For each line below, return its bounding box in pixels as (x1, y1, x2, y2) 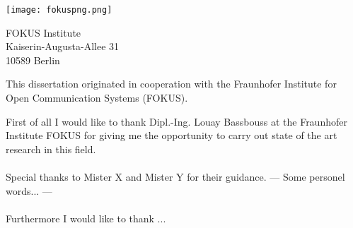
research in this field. (6, 141, 96, 156)
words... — (6, 183, 52, 198)
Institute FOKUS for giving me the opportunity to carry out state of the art (6, 128, 337, 143)
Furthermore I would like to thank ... (6, 210, 166, 225)
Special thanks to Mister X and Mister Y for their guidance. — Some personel (6, 169, 345, 184)
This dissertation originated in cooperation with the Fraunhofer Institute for (6, 76, 337, 91)
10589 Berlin (6, 52, 60, 67)
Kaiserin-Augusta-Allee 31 (6, 39, 120, 54)
